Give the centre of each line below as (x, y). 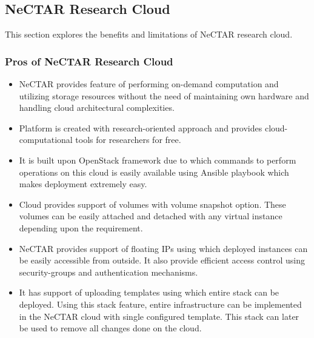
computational (46, 140)
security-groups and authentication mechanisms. (109, 272)
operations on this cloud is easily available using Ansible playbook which (154, 172)
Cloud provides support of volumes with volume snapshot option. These (152, 204)
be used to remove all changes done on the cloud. (110, 328)
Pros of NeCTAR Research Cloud (89, 61)
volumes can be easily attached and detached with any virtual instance (151, 216)
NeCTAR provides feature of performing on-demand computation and (149, 84)
